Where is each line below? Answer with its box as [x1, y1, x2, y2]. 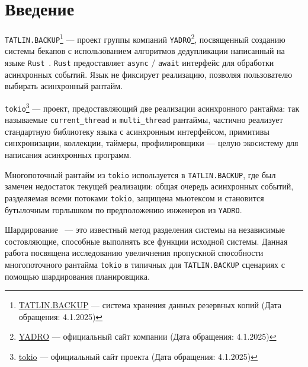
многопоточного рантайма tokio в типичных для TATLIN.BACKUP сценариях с [5, 258, 285, 270]
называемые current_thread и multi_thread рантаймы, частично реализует [5, 113, 283, 126]
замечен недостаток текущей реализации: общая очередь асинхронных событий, [5, 180, 294, 192]
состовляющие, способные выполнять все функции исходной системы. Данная [5, 235, 288, 247]
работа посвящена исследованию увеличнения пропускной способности [5, 246, 264, 259]
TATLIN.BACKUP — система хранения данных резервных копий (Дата [18, 299, 281, 311]
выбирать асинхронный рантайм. [5, 80, 123, 92]
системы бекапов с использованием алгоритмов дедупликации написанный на [5, 45, 285, 57]
